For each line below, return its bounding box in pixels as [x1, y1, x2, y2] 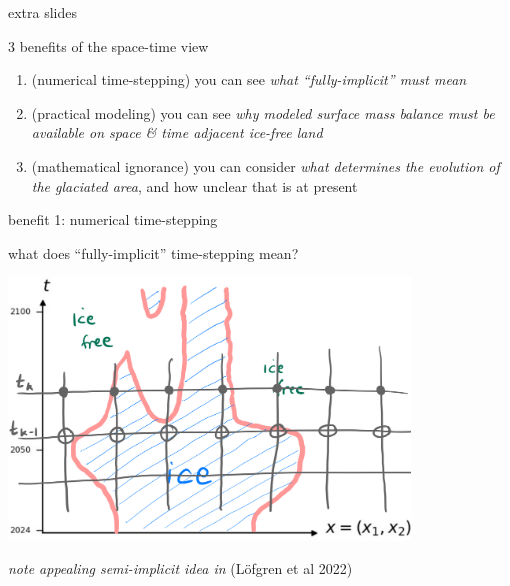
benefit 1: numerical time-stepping [8, 209, 218, 230]
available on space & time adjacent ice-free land [31, 122, 323, 143]
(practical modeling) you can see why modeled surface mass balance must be [31, 102, 495, 123]
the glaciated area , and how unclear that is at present [31, 175, 358, 196]
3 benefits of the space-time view [8, 35, 209, 56]
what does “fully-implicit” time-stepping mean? [8, 242, 299, 263]
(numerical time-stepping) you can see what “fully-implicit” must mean [31, 69, 467, 90]
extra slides [8, 2, 78, 22]
